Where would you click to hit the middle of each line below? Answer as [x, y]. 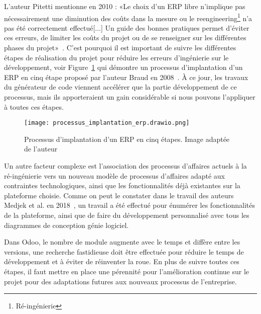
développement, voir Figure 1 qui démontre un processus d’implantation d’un [123, 67]
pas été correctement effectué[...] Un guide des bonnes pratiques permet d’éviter [127, 27]
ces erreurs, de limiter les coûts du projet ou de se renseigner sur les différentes [125, 37]
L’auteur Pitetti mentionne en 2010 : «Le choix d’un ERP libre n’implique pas [125, 6]
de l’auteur [41, 149]
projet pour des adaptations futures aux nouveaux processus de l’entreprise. [120, 281]
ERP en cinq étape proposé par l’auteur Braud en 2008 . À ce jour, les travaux [126, 77]
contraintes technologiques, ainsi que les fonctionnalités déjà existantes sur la [122, 185]
